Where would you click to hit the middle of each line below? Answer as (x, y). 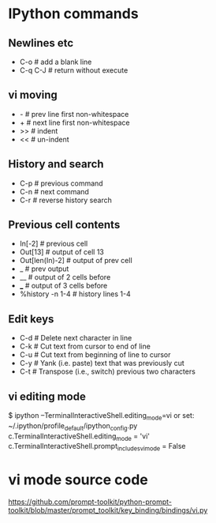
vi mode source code (78, 480)
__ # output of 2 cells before (65, 277)
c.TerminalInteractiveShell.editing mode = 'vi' (79, 437)
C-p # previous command (61, 183)
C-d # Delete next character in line (76, 338)
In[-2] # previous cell (54, 244)
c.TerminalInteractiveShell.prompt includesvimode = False (97, 447)
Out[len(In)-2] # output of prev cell (76, 261)
